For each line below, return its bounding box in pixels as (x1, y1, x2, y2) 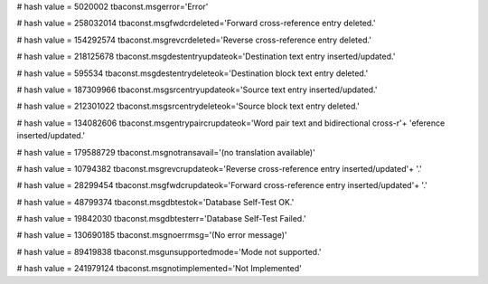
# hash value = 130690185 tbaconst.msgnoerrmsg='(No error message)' (16, 230, 287, 241)
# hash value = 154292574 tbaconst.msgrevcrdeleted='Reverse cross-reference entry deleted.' (16, 34, 372, 45)
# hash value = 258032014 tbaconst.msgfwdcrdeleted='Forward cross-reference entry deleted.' (16, 18, 376, 29)
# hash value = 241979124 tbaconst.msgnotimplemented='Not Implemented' (16, 263, 302, 274)
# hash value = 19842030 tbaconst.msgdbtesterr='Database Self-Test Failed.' (16, 213, 306, 224)
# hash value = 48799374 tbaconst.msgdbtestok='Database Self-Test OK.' (16, 196, 295, 207)
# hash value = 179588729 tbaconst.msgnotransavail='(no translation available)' (16, 147, 315, 157)
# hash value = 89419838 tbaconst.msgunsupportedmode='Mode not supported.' (16, 246, 322, 257)
